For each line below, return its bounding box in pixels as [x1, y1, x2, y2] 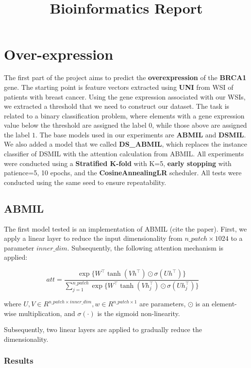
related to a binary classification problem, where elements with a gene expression [4, 110, 245, 120]
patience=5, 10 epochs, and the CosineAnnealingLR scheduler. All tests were [4, 167, 242, 178]
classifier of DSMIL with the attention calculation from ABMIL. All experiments [4, 149, 244, 159]
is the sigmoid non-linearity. [97, 308, 180, 318]
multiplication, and [18, 308, 75, 318]
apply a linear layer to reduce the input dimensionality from [4, 233, 183, 243]
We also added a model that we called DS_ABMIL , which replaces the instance [4, 139, 248, 149]
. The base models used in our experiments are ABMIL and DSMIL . [35, 129, 246, 139]
